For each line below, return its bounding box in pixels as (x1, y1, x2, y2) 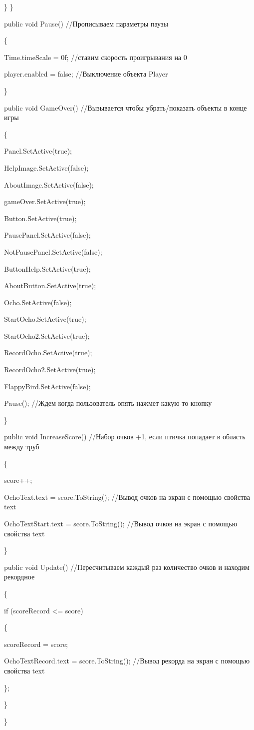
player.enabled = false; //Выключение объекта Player (4, 69, 168, 79)
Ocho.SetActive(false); (4, 297, 72, 307)
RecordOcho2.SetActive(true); (4, 364, 96, 375)
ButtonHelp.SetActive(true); (4, 263, 91, 274)
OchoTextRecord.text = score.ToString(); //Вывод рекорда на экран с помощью (4, 655, 250, 666)
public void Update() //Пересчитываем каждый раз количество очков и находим (4, 561, 250, 572)
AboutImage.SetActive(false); (4, 179, 94, 190)
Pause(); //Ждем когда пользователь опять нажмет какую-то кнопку (4, 398, 212, 408)
